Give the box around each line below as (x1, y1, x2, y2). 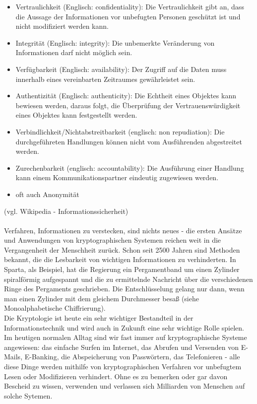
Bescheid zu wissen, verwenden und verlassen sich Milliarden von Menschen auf (4, 381, 245, 391)
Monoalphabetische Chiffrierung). (4, 303, 106, 313)
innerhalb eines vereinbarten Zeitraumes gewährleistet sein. (15, 73, 195, 84)
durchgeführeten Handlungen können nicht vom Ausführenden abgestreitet (15, 136, 242, 146)
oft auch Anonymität (15, 189, 79, 199)
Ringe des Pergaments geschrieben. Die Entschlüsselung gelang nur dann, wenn (4, 283, 245, 294)
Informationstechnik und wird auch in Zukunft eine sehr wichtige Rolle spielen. (4, 322, 244, 333)
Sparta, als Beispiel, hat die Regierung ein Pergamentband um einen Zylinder (4, 264, 240, 274)
